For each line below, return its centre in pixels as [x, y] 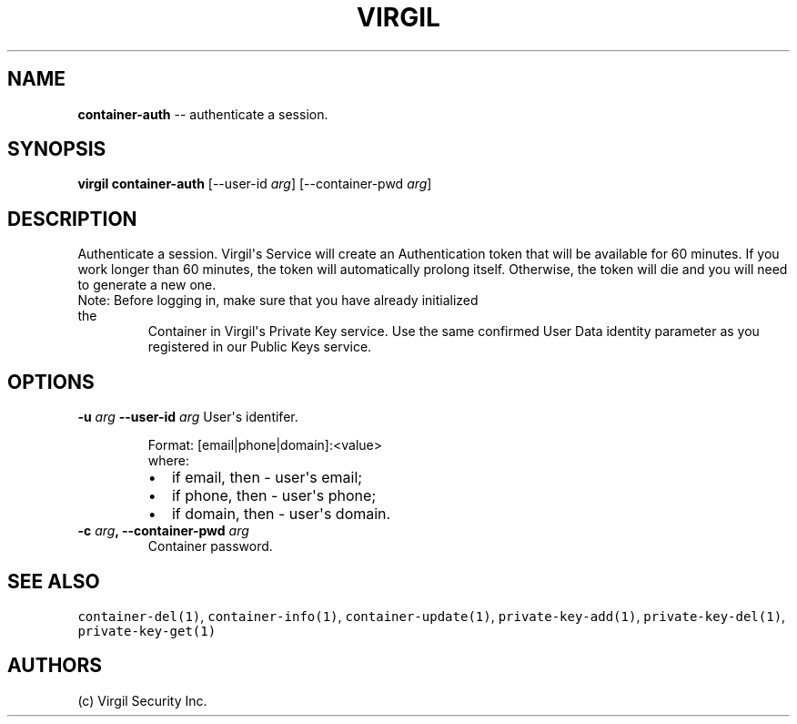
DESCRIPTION [72, 219]
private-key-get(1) [147, 631]
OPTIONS [51, 382]
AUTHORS [55, 666]
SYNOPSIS [57, 149]
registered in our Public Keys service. [260, 347]
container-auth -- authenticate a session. [203, 114]
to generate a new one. [147, 285]
